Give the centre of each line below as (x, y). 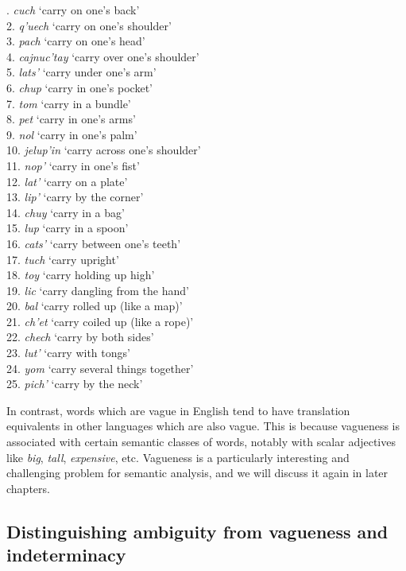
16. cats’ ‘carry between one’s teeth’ (94, 243)
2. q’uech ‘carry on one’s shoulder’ (89, 25)
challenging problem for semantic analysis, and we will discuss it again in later (197, 473)
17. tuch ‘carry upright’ (63, 259)
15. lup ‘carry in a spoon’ (68, 228)
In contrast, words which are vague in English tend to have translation (178, 410)
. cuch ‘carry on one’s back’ (73, 10)
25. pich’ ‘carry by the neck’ (75, 384)
